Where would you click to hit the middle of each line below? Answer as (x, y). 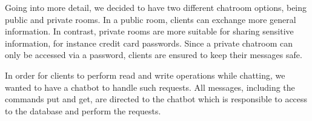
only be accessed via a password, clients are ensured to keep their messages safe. (154, 55)
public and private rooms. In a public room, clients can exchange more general (151, 19)
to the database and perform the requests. (83, 110)
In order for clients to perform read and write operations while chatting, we (145, 75)
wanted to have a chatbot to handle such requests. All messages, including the (150, 87)
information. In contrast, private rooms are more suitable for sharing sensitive (149, 31)
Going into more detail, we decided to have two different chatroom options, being (156, 7)
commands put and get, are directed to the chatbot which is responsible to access (156, 99)
